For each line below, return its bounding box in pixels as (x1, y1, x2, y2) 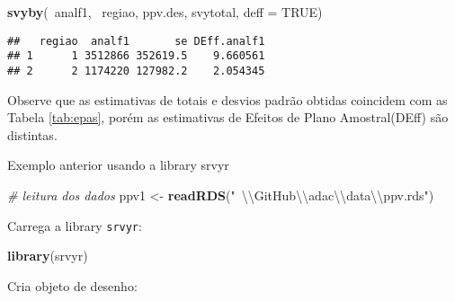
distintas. (7, 125, 58, 144)
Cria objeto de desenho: (7, 276, 138, 295)
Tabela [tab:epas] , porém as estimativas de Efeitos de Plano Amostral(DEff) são (7, 108, 449, 127)
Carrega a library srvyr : (7, 216, 142, 235)
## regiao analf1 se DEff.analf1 (7, 34, 265, 48)
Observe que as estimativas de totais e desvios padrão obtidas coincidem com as (7, 90, 448, 109)
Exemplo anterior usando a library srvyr (7, 155, 229, 174)
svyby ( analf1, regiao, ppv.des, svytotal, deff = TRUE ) (7, 3, 323, 21)
